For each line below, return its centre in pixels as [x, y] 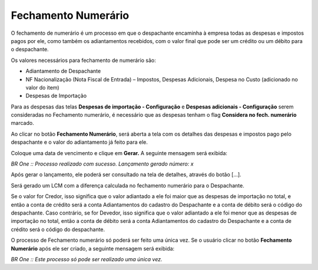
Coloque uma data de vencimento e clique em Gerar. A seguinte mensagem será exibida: [119, 153]
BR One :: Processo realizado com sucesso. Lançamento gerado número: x [102, 164]
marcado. [23, 123]
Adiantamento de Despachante [63, 71]
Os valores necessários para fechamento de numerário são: [83, 60]
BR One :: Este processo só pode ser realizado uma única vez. [87, 259]
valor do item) [42, 87]
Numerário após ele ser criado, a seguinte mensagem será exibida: [93, 248]
